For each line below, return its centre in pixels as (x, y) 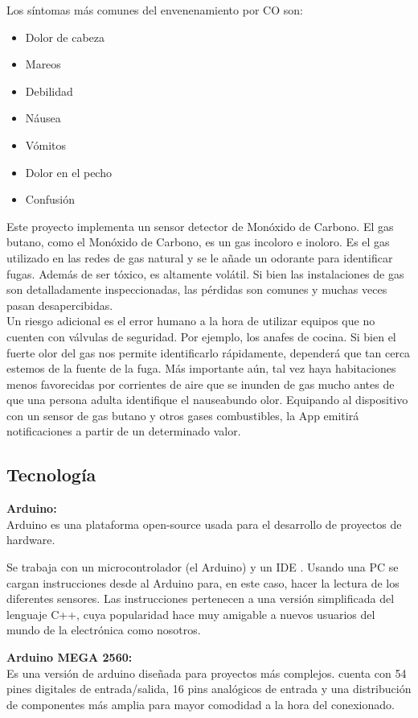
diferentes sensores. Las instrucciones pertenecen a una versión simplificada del (201, 598)
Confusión (50, 199)
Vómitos (46, 144)
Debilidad (49, 91)
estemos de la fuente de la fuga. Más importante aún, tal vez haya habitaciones (201, 368)
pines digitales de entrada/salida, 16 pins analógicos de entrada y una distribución (209, 689)
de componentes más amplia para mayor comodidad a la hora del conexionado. (201, 704)
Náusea (43, 118)
